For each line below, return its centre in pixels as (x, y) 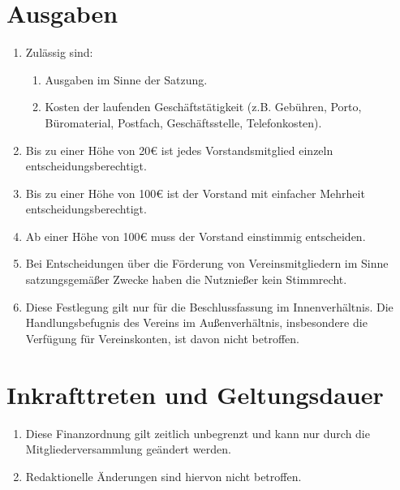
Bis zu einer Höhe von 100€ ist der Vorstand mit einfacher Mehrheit (195, 193)
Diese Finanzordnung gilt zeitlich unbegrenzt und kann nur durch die (198, 433)
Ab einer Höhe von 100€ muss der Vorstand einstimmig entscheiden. (196, 236)
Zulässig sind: (59, 52)
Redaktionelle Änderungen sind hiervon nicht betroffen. (163, 476)
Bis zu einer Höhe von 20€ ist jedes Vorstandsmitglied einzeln (179, 150)
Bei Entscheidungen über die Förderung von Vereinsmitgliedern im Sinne (207, 263)
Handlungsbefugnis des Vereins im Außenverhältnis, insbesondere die (196, 322)
